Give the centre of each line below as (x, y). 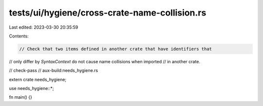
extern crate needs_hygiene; (38, 79)
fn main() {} (21, 97)
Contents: (19, 36)
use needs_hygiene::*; (31, 88)
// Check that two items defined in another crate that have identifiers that (115, 49)
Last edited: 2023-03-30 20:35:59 (44, 27)
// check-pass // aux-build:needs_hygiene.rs (54, 71)
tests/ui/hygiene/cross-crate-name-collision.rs (108, 13)
